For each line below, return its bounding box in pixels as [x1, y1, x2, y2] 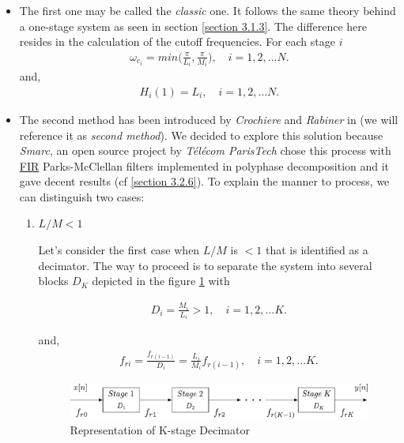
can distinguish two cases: [19, 188, 145, 205]
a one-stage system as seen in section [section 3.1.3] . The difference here [19, 17, 367, 34]
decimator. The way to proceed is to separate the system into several [38, 257, 372, 273]
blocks [38, 272, 69, 289]
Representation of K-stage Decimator [70, 421, 250, 437]
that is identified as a [266, 242, 368, 258]
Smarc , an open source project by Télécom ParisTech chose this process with [19, 142, 391, 159]
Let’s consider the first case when [38, 242, 200, 258]
